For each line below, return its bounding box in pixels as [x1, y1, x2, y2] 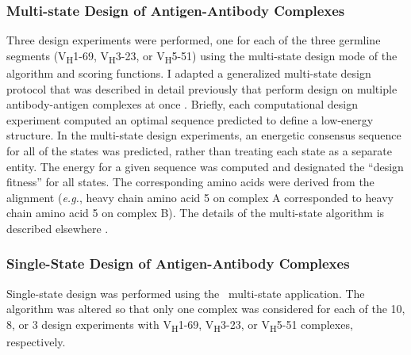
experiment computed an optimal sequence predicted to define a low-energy [6, 111, 374, 128]
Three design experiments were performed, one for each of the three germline [6, 32, 381, 48]
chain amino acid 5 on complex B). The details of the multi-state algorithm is [6, 204, 385, 221]
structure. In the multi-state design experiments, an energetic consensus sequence [6, 127, 401, 143]
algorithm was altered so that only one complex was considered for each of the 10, [6, 300, 405, 317]
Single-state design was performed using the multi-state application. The [6, 284, 365, 301]
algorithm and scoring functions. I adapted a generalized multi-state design [6, 64, 371, 81]
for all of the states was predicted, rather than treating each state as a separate [6, 142, 392, 158]
